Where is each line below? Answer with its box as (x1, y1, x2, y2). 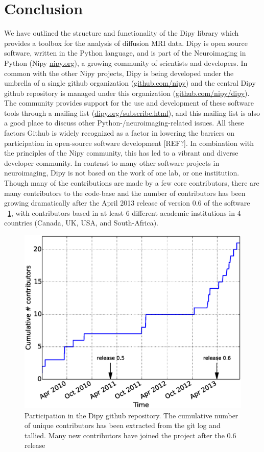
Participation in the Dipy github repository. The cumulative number (25, 410, 238, 420)
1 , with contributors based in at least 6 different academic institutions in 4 (8, 207, 241, 218)
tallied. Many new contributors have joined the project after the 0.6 (25, 430, 236, 440)
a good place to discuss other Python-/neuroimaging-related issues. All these (4, 117, 244, 128)
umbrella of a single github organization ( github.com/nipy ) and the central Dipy (4, 78, 256, 88)
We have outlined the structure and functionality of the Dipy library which (4, 28, 239, 38)
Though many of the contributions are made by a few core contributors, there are (4, 178, 259, 188)
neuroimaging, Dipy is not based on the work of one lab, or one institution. (4, 167, 239, 178)
